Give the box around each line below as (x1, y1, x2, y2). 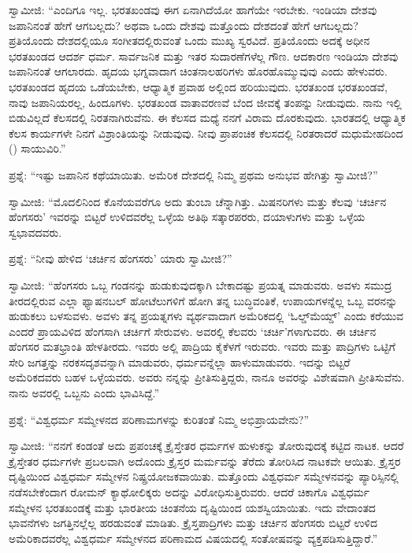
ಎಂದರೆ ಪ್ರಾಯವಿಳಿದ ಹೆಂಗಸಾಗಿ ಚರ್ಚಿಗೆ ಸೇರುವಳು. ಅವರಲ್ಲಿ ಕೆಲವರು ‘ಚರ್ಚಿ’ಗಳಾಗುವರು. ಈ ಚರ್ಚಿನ (9, 323, 377, 339)
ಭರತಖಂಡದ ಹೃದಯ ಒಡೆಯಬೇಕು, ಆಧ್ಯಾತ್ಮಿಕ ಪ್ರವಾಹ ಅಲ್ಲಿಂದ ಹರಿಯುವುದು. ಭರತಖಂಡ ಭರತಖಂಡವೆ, (9, 78, 388, 94)
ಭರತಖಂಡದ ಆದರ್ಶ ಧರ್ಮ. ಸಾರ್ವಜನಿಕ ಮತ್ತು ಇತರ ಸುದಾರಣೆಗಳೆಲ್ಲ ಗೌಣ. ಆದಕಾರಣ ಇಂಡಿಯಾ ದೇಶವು (9, 47, 399, 64)
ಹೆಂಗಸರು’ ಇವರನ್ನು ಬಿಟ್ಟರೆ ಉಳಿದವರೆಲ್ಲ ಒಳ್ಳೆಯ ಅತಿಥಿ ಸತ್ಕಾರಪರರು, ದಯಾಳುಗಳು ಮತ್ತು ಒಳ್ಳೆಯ (9, 208, 366, 225)
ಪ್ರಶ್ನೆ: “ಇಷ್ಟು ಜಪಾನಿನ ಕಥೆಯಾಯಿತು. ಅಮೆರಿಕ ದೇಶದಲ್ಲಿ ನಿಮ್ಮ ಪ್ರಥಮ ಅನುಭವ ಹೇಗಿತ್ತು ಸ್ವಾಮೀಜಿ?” (9, 166, 378, 182)
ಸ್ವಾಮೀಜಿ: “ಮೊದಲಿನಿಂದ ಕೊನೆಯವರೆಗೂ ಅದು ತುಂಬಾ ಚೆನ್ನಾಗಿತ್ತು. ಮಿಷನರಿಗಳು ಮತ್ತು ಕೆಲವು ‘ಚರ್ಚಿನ (9, 193, 387, 209)
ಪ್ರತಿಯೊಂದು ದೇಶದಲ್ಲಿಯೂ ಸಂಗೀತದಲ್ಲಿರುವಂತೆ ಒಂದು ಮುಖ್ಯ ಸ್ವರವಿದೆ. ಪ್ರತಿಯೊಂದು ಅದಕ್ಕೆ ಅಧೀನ (9, 32, 370, 49)
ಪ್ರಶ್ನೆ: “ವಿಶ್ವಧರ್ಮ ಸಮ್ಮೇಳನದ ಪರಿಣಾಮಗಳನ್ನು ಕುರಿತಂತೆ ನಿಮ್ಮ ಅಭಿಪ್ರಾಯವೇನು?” (9, 411, 310, 427)
